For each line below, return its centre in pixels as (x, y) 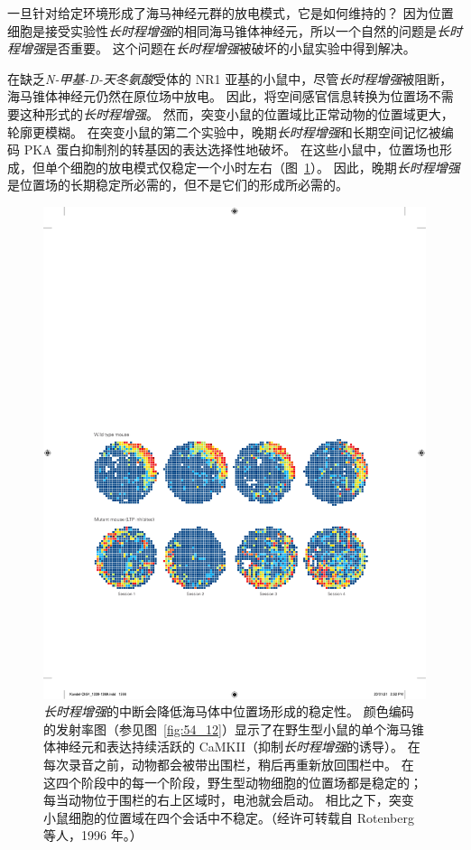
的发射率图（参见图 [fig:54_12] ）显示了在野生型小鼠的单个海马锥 (234, 729)
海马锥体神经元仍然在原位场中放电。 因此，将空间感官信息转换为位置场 (218, 96)
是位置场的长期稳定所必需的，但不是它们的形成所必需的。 (178, 185)
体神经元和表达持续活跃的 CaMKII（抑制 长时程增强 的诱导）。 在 (232, 747)
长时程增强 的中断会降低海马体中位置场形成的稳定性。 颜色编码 (229, 711)
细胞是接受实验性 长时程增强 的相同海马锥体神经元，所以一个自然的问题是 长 (228, 30)
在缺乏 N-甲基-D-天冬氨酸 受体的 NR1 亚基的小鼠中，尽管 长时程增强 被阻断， (230, 78)
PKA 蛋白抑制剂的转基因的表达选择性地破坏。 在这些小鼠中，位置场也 (231, 149)
